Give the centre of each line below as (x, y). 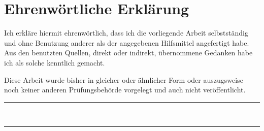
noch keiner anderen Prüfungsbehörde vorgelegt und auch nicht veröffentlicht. (125, 90)
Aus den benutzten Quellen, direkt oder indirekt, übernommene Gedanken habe (128, 53)
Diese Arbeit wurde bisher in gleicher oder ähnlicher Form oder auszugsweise (124, 79)
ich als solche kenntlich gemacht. (55, 62)
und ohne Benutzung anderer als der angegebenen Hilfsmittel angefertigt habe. (127, 42)
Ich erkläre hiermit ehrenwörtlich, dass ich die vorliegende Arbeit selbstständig (126, 33)
